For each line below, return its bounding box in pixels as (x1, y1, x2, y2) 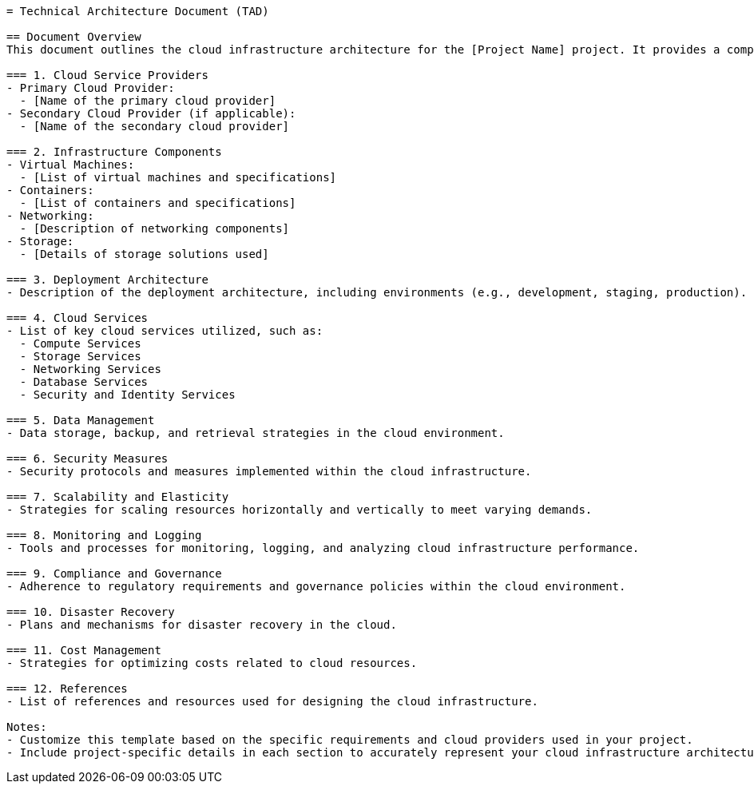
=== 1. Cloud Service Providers (6, 69, 208, 81)
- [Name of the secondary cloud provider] (19, 120, 290, 133)
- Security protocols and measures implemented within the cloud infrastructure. (6, 465, 532, 478)
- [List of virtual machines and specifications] (19, 171, 337, 184)
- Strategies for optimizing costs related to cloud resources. (6, 657, 418, 669)
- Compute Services (19, 337, 141, 350)
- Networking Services (19, 363, 161, 375)
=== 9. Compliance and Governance (6, 567, 222, 580)
